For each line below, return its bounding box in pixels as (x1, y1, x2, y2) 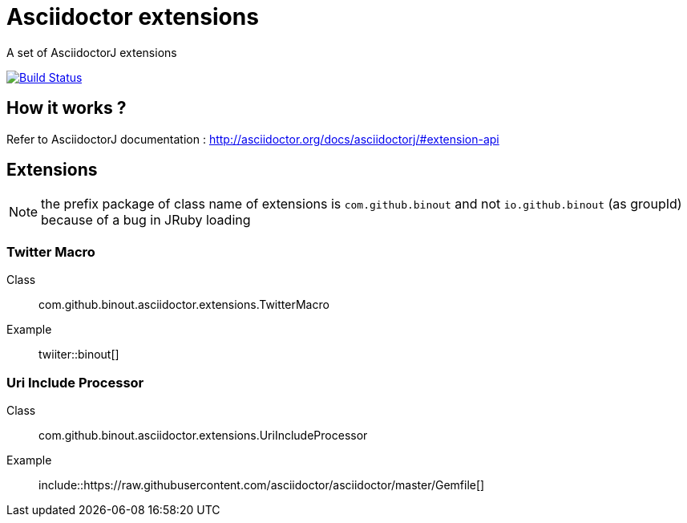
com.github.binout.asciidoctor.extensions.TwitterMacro (38, 298, 329, 312)
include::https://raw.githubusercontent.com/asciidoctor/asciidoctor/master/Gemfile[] (38, 477, 485, 492)
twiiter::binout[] (38, 347, 119, 362)
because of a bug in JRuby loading (41, 212, 251, 229)
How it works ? (6, 98, 127, 119)
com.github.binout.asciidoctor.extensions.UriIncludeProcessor (38, 428, 368, 442)
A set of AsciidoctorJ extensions (6, 45, 177, 59)
